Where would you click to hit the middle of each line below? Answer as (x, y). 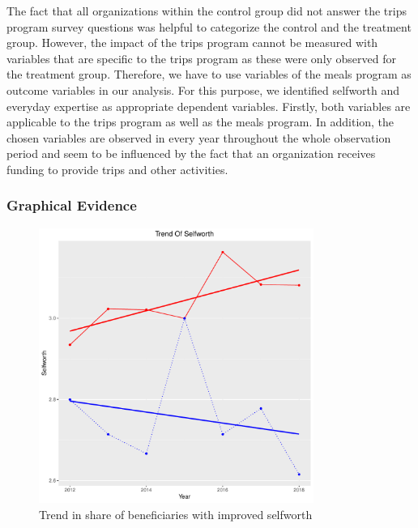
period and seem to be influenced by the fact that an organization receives (191, 153)
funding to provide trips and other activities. (117, 169)
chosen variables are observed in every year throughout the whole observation (199, 137)
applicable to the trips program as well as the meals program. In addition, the (200, 122)
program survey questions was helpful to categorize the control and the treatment (209, 26)
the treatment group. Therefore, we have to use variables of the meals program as (209, 74)
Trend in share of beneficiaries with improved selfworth (176, 514)
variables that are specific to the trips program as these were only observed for (202, 58)
